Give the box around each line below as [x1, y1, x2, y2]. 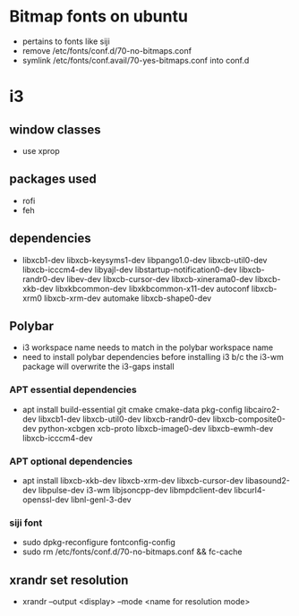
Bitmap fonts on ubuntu [9, 6, 188, 27]
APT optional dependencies [9, 455, 132, 467]
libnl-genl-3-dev [71, 494, 132, 505]
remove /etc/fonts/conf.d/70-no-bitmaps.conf [21, 45, 192, 56]
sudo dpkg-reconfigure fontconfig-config [21, 537, 176, 548]
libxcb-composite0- [212, 414, 286, 424]
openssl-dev [21, 494, 70, 505]
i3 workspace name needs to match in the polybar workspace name [21, 342, 274, 353]
